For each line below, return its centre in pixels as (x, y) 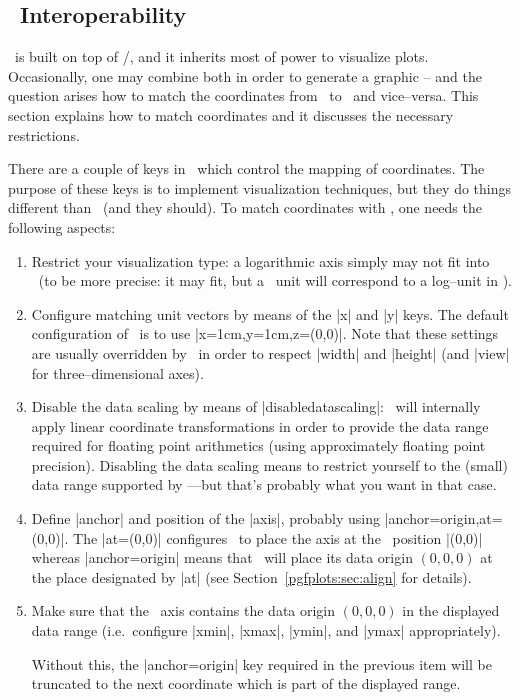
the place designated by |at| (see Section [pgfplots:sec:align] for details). (251, 576)
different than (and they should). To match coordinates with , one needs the (245, 207)
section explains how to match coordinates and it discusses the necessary (231, 114)
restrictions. (44, 134)
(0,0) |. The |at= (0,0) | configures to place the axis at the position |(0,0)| (257, 537)
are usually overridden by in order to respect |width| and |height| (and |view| (270, 352)
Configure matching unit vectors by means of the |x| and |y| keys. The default (270, 313)
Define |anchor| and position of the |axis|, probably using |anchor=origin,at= (267, 518)
